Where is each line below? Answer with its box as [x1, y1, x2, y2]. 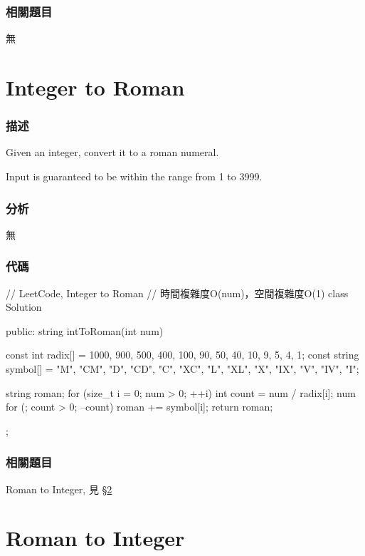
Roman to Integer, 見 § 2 [6, 481, 112, 496]
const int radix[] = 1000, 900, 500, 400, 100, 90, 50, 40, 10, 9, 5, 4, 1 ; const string [6, 347, 359, 362]
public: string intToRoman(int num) [6, 323, 164, 338]
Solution [6, 299, 42, 314]
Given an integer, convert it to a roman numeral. [6, 145, 219, 160]
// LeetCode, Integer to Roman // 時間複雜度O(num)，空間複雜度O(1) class [6, 285, 349, 300]
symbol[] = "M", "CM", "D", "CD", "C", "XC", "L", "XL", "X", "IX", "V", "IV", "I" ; [6, 361, 359, 376]
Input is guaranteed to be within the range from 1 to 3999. [6, 169, 263, 183]
